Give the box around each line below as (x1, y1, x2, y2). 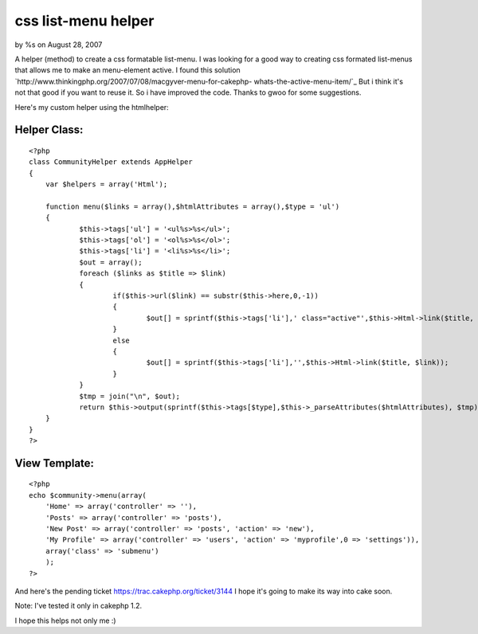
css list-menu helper (14, 12, 155, 29)
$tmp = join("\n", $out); (79, 391, 181, 401)
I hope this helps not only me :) (14, 616, 116, 625)
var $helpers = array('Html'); (45, 180, 168, 189)
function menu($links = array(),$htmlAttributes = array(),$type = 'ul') (45, 202, 340, 211)
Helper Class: (14, 123, 84, 137)
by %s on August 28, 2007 (14, 40, 103, 49)
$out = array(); (79, 257, 143, 267)
